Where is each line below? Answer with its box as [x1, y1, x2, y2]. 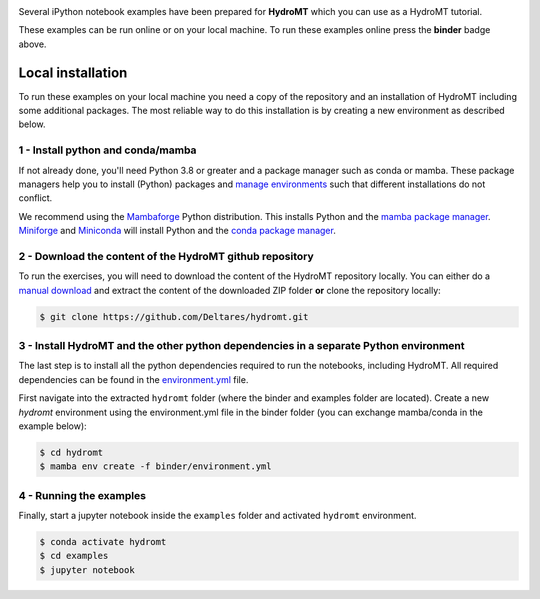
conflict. [18, 192, 53, 204]
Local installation [18, 64, 128, 81]
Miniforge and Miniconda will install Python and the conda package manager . [18, 225, 337, 237]
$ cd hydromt [39, 446, 104, 458]
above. [18, 38, 47, 50]
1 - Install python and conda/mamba [18, 143, 197, 157]
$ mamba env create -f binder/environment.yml [39, 461, 272, 472]
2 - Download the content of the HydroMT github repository [18, 249, 314, 263]
